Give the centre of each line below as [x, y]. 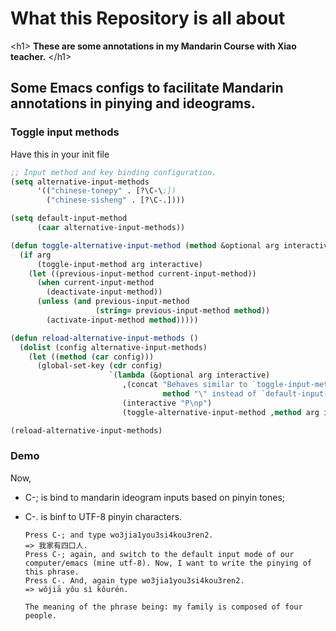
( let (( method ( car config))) [91, 357]
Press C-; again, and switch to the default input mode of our [159, 554]
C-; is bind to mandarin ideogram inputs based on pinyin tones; [155, 497]
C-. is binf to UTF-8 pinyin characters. [103, 516]
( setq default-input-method [69, 218]
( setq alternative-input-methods [80, 182]
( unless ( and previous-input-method [113, 302]
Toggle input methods [65, 132]
